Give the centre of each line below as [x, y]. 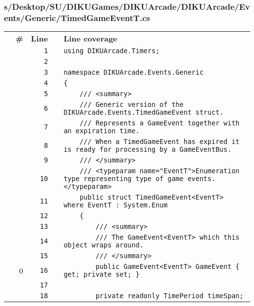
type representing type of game [124, 179]
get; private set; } [102, 275]
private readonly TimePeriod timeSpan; [169, 296]
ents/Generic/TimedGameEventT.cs [77, 17]
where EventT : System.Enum [116, 205]
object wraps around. [104, 245]
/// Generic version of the [131, 105]
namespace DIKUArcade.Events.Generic [134, 72]
